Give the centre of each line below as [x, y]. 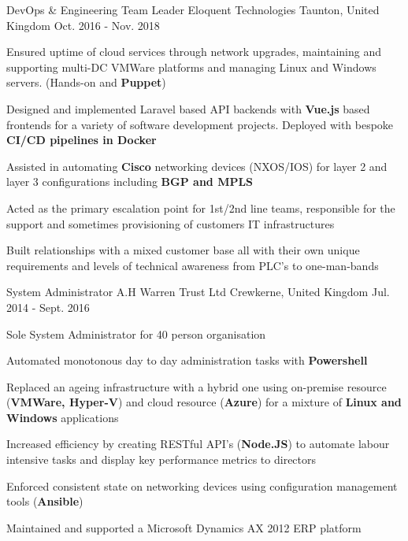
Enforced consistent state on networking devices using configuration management [202, 485]
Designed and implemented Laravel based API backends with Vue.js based [188, 108]
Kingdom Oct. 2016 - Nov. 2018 [83, 25]
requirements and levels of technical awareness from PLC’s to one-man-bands [193, 265]
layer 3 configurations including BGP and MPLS [130, 182]
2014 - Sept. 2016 [48, 307]
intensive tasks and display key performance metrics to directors [161, 459]
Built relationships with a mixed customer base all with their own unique [183, 250]
